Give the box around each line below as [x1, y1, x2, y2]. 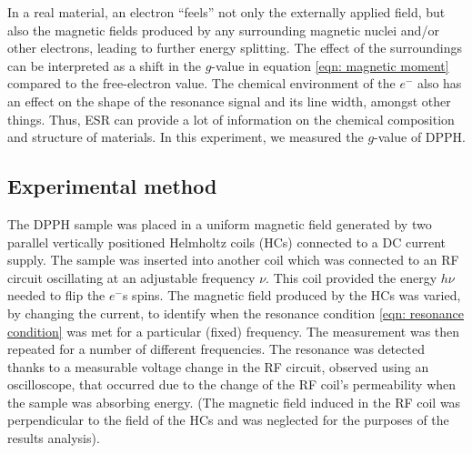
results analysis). [7, 429, 100, 448]
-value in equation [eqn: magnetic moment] [211, 55, 449, 75]
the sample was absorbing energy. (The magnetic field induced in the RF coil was [7, 392, 461, 411]
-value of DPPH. [374, 127, 466, 146]
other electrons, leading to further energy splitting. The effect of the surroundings [7, 38, 462, 57]
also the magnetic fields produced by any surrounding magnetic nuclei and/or [7, 20, 439, 39]
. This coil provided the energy [266, 267, 437, 287]
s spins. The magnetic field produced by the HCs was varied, [122, 286, 461, 305]
